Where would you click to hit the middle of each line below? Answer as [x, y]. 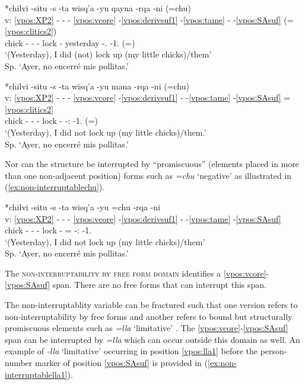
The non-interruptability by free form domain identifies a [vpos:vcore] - [137, 273]
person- [274, 351]
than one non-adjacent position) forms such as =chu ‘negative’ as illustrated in [148, 175]
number [19, 363]
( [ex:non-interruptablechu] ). [55, 187]
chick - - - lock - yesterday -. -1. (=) [70, 42]
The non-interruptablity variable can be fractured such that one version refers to [151, 305]
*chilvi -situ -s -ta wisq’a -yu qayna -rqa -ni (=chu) [98, 8]
